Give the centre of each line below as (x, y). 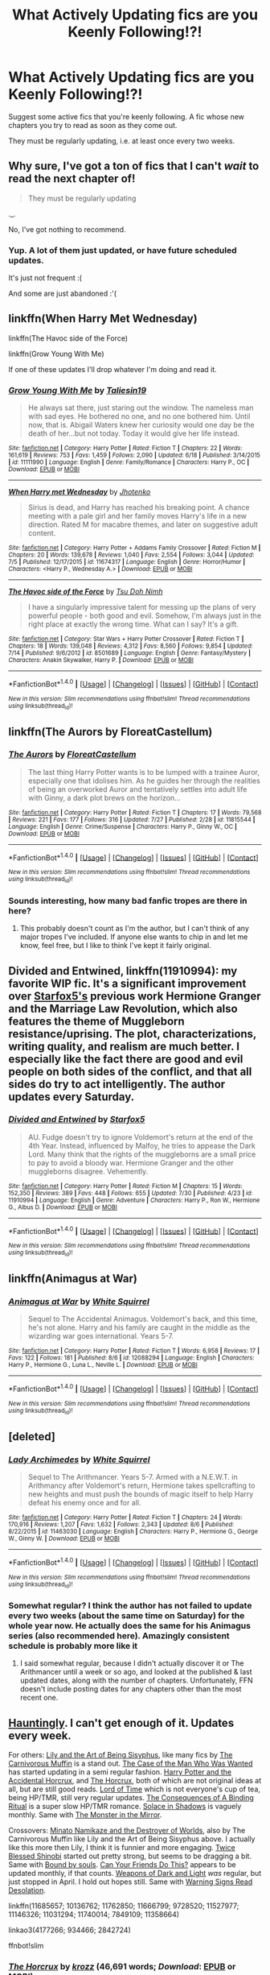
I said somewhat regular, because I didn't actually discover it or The (132, 1663)
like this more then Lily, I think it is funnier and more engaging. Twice (122, 1848)
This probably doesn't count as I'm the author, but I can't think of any (134, 929)
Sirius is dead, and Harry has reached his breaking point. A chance (139, 507)
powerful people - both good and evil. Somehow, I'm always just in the (145, 616)
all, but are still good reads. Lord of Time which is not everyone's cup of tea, (135, 1789)
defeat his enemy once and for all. (84, 1503)
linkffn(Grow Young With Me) (56, 354)
